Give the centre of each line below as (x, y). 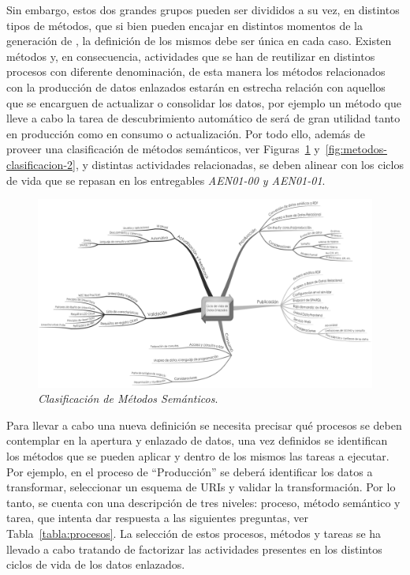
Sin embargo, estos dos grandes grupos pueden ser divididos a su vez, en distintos (203, 9)
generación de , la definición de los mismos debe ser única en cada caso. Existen (199, 41)
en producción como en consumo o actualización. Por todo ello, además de (186, 133)
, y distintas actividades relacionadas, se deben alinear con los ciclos (239, 164)
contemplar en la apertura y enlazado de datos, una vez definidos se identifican (197, 440)
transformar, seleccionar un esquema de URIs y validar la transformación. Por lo (201, 487)
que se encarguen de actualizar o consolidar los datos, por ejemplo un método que (204, 102)
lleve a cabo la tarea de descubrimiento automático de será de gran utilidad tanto (203, 118)
